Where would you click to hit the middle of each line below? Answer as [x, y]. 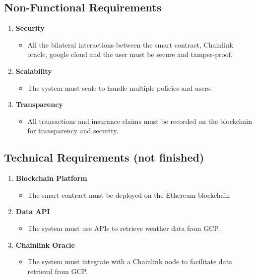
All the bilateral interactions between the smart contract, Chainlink [130, 44]
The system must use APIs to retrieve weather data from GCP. [124, 228]
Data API [33, 211]
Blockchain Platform [51, 178]
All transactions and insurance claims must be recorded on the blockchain [140, 121]
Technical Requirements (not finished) [104, 157]
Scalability [34, 71]
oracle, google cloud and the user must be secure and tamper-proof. [130, 54]
